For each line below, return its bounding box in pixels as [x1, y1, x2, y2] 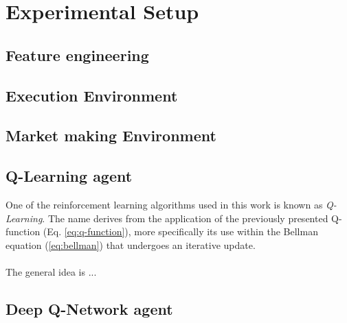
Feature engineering [5, 44, 149, 65]
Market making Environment [5, 125, 216, 146]
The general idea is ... [5, 264, 97, 278]
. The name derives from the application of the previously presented [42, 211, 328, 225]
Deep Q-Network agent [5, 298, 173, 319]
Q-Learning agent [5, 165, 133, 187]
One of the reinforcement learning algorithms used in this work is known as [5, 197, 323, 211]
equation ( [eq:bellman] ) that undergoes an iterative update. [5, 237, 256, 252]
